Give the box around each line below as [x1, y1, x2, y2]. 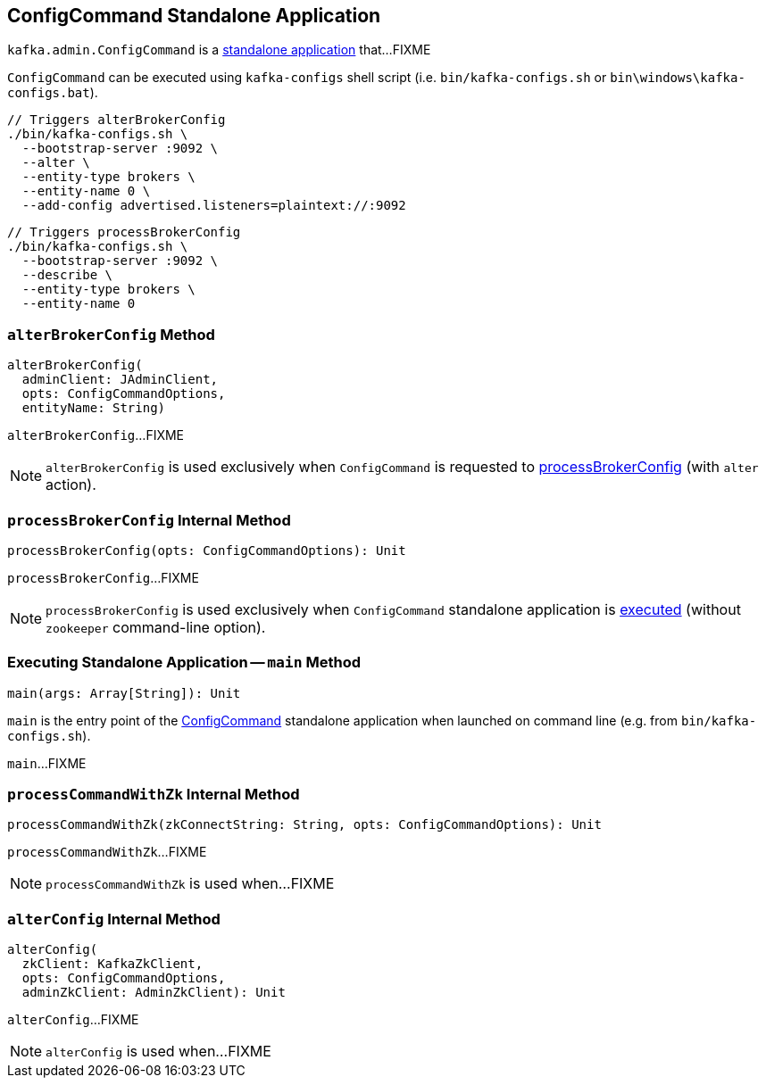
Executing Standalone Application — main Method [7, 653, 361, 672]
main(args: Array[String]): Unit [7, 685, 241, 700]
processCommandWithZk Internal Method [7, 785, 300, 804]
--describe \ [21, 268, 113, 283]
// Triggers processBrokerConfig [7, 225, 241, 240]
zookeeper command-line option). [46, 617, 266, 636]
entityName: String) [21, 401, 166, 416]
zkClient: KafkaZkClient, [21, 957, 204, 972]
